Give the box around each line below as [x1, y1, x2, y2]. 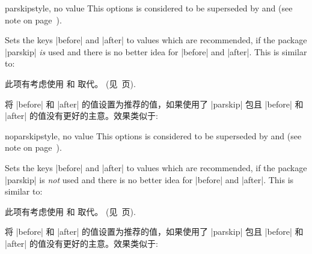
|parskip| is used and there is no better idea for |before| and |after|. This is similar [5, 45, 307, 58]
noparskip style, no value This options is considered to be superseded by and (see [5, 129, 302, 142]
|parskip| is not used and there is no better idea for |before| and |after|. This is [5, 173, 294, 186]
